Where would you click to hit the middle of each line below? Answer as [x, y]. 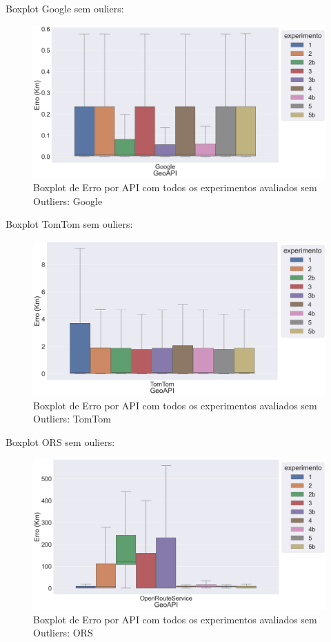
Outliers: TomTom [72, 419]
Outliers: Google [68, 201]
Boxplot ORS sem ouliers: [60, 441]
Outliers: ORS [63, 633]
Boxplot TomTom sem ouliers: [69, 224]
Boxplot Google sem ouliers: [65, 8]
